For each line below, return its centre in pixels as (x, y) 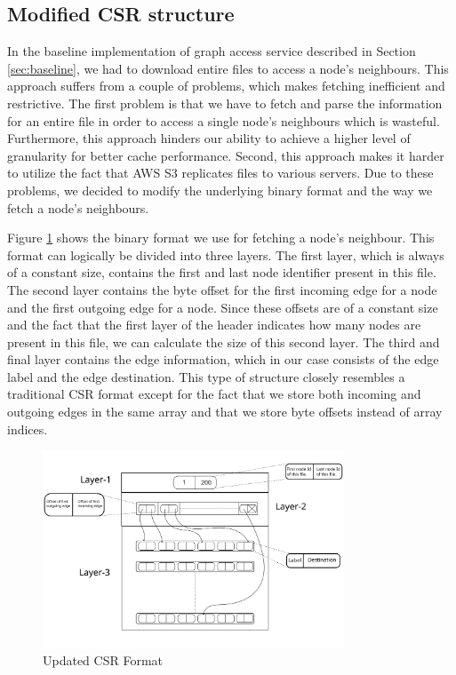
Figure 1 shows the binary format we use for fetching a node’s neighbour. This (221, 238)
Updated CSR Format (103, 660)
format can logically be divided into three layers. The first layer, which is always (226, 254)
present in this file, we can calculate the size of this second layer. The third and (224, 341)
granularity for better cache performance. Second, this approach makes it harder (226, 155)
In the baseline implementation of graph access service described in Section (212, 51)
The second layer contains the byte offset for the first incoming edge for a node (222, 289)
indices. (28, 429)
